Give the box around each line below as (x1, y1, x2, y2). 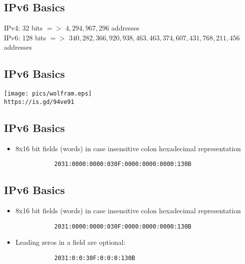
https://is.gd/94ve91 (4, 98, 75, 105)
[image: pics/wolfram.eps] (4, 90, 92, 98)
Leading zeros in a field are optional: (15, 237, 126, 247)
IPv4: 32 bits (4, 23, 43, 33)
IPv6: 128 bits (4, 32, 46, 42)
